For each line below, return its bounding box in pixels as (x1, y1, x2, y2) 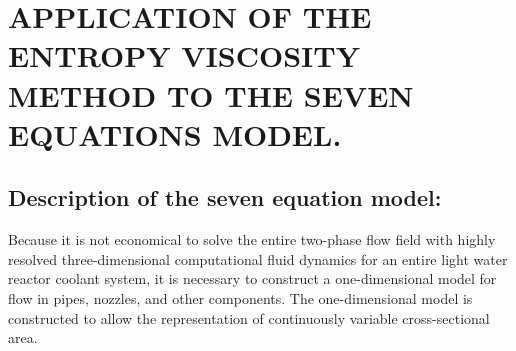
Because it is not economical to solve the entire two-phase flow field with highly (8, 229, 496, 250)
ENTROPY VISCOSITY (8, 35, 361, 76)
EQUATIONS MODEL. (8, 113, 342, 154)
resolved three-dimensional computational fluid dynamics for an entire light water (8, 248, 508, 269)
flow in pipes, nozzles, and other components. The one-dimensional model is (8, 287, 473, 308)
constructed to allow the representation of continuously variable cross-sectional (8, 307, 490, 328)
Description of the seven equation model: (8, 182, 442, 213)
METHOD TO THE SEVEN (8, 74, 414, 115)
